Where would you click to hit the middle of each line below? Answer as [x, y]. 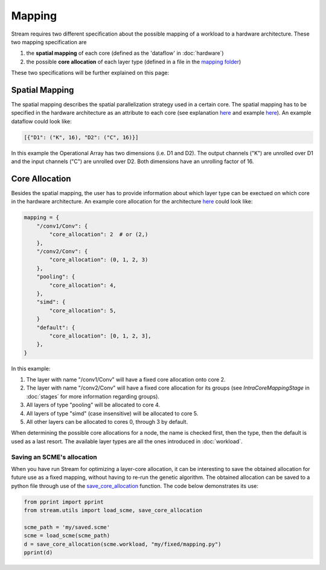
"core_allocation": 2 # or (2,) [99, 235]
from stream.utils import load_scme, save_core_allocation [113, 511]
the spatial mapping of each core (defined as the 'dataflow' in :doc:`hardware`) [125, 53]
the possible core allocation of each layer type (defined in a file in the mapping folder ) [134, 62]
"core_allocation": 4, [83, 285]
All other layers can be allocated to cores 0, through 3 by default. [107, 422]
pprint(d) [38, 553]
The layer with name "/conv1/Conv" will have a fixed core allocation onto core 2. [126, 380]
